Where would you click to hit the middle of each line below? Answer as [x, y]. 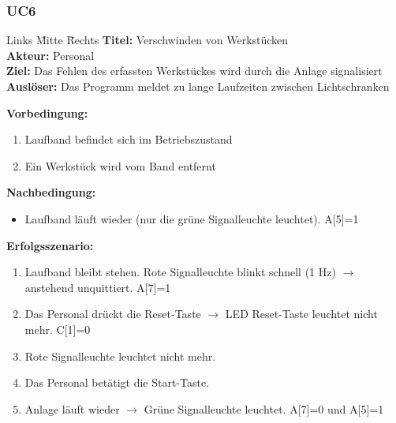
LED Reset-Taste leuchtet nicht [301, 314]
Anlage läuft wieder [72, 408]
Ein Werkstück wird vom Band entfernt [120, 165]
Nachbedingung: [51, 192]
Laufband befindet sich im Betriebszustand [129, 139]
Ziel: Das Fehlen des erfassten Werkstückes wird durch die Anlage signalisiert [194, 71]
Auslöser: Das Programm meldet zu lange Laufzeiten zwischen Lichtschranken [198, 86]
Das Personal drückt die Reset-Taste [113, 314]
